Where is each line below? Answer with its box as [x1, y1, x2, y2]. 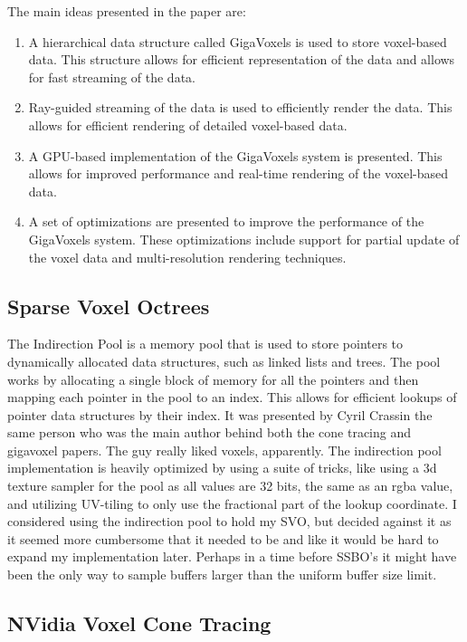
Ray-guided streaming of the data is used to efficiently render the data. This [28, 98, 453, 117]
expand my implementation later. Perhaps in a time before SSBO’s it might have [7, 547, 457, 566]
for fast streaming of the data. [28, 67, 195, 86]
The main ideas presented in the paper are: [7, 2, 246, 20]
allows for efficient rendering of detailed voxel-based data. [28, 115, 348, 134]
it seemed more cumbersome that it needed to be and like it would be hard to [7, 529, 439, 548]
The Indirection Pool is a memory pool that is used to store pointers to [7, 334, 404, 353]
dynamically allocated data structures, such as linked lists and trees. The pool [7, 351, 441, 370]
